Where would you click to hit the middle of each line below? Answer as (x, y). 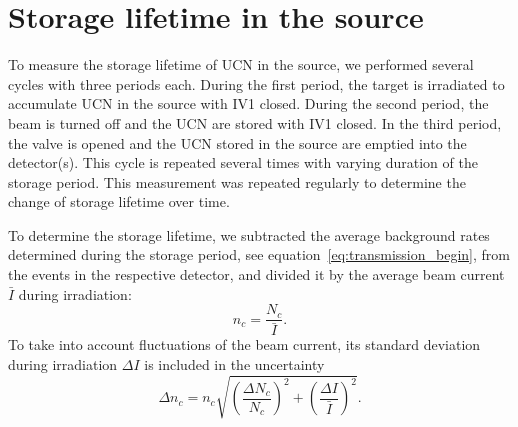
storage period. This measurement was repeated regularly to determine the (237, 181)
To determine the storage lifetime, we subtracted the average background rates (249, 234)
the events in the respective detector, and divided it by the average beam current (256, 274)
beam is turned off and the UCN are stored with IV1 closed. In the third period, (255, 122)
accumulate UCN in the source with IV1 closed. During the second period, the (248, 103)
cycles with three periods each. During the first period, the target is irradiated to (256, 83)
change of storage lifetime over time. (119, 201)
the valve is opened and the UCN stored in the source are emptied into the (237, 142)
